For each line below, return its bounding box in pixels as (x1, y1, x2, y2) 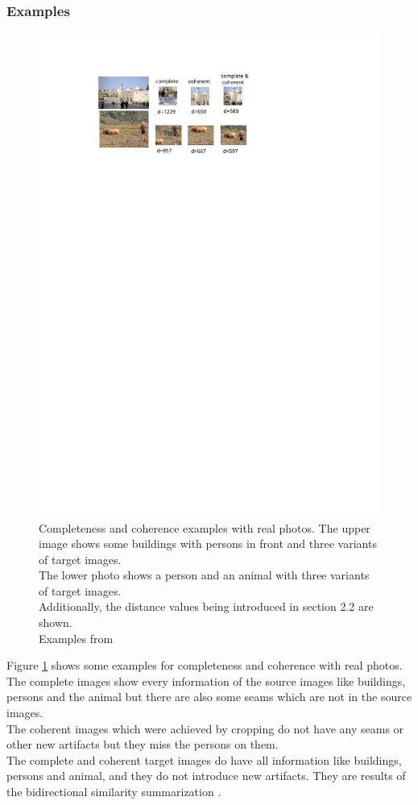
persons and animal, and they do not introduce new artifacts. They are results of (6, 767, 406, 784)
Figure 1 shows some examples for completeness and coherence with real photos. (6, 657, 403, 674)
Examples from (39, 629, 114, 646)
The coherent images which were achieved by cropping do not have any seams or (6, 720, 404, 737)
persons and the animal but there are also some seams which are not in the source (6, 688, 412, 705)
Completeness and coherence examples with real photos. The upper (39, 519, 370, 536)
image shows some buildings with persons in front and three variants (39, 535, 377, 552)
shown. (39, 614, 72, 631)
